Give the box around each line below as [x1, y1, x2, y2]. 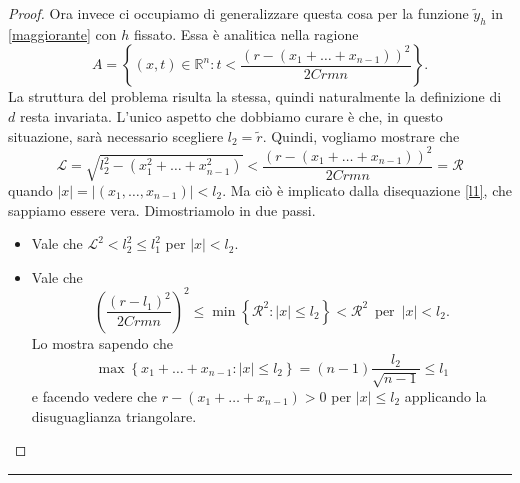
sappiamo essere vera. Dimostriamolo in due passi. [8, 199, 316, 220]
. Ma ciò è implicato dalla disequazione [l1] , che [222, 180, 512, 201]
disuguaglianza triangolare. [31, 405, 197, 426]
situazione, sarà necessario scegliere [8, 125, 224, 146]
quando [8, 180, 53, 201]
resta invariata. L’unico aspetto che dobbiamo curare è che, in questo [19, 105, 443, 126]
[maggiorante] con [8, 23, 117, 44]
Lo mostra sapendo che [31, 332, 173, 353]
